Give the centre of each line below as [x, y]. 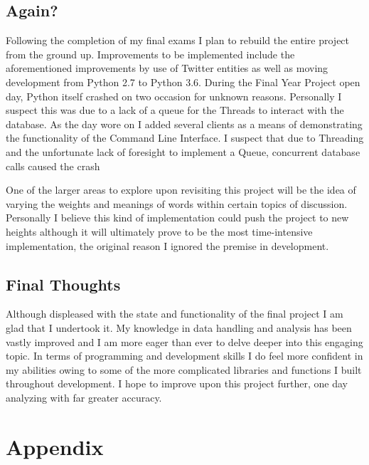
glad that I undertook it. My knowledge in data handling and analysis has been [179, 327]
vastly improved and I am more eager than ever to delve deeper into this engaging [184, 341]
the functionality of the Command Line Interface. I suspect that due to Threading [185, 138]
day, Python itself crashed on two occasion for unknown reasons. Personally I [174, 96]
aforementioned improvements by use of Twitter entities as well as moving [167, 68]
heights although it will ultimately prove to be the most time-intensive [159, 231]
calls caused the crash [53, 166]
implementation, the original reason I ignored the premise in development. [167, 245]
